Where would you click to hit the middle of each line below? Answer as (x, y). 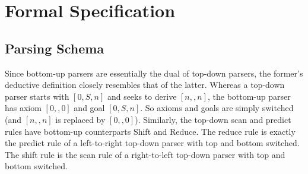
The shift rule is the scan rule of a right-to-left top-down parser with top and (145, 154)
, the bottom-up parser (249, 96)
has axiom (23, 108)
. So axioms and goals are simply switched (217, 108)
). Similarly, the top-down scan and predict (213, 119)
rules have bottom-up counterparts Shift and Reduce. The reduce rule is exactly (150, 131)
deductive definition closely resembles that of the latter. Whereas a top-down (145, 85)
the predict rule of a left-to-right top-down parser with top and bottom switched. (152, 143)
